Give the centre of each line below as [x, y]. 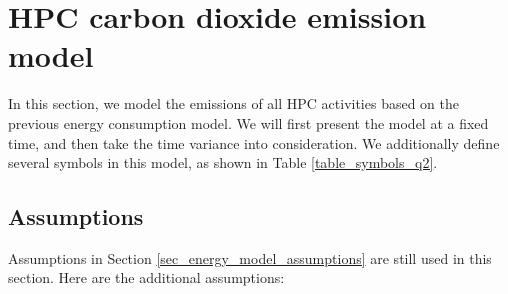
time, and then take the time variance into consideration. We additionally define [254, 142]
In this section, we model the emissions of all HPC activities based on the [234, 103]
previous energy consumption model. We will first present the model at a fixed [248, 122]
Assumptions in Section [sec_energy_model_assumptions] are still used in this [250, 257]
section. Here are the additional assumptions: [146, 277]
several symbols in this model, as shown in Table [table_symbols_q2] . [223, 162]
